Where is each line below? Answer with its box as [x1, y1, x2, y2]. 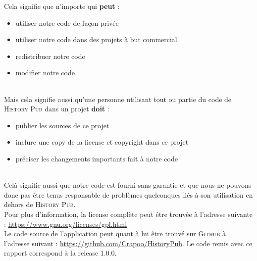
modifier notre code [15, 67, 75, 78]
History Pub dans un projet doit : [4, 104, 109, 114]
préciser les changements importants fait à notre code [15, 153, 178, 163]
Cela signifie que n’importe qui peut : [4, 1, 120, 11]
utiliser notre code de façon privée [15, 17, 119, 28]
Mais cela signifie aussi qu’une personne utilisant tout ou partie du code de [4, 94, 232, 104]
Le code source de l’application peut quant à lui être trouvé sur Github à [4, 228, 226, 239]
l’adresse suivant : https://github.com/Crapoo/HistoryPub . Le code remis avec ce [4, 238, 253, 248]
